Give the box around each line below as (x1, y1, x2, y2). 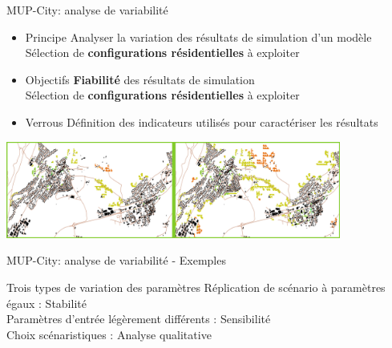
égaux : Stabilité (6, 294, 87, 311)
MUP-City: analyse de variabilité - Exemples (6, 252, 226, 269)
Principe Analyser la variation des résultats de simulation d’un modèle (25, 28, 372, 45)
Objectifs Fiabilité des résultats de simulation (25, 71, 255, 87)
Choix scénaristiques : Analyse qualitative (6, 326, 212, 342)
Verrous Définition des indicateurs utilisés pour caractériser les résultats (25, 113, 378, 130)
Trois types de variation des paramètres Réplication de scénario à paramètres (6, 278, 386, 295)
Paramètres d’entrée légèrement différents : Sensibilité (6, 310, 271, 327)
